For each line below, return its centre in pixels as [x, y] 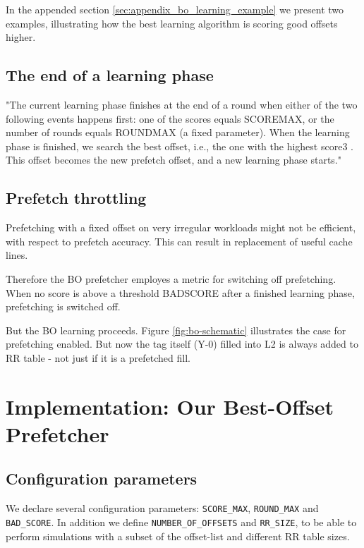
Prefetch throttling [76, 198]
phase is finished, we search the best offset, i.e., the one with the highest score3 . [180, 146]
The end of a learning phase [110, 75]
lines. [17, 255]
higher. [21, 37]
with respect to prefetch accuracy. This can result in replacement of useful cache [179, 241]
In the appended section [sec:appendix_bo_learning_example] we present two [175, 9]
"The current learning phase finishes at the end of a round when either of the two [182, 104]
